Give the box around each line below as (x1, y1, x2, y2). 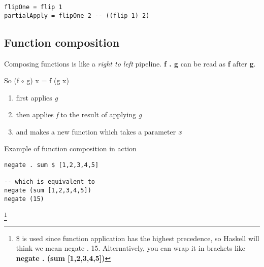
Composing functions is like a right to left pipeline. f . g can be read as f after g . (4, 58, 256, 69)
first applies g (16, 92, 58, 103)
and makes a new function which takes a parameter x (16, 126, 182, 137)
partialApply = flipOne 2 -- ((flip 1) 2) (4, 12, 150, 19)
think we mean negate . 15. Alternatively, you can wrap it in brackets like (16, 243, 246, 253)
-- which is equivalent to (4, 178, 95, 186)
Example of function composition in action (4, 143, 137, 154)
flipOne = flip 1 (4, 4, 62, 11)
